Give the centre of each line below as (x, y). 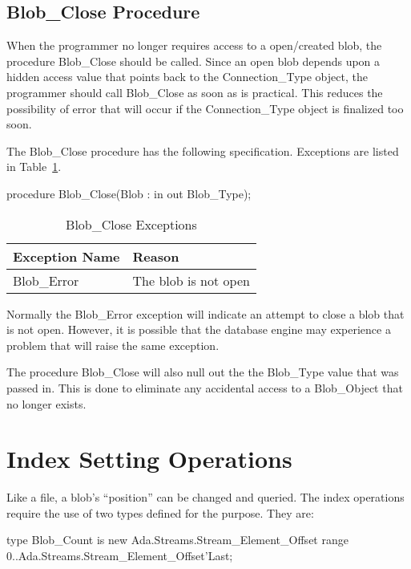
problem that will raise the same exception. (113, 345)
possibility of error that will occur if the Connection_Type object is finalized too (205, 108)
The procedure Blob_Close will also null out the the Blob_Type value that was (203, 372)
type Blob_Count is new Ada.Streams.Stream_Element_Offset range (177, 540)
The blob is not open (191, 280)
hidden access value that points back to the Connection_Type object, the (187, 77)
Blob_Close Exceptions (131, 224)
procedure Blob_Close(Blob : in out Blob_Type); (129, 193)
